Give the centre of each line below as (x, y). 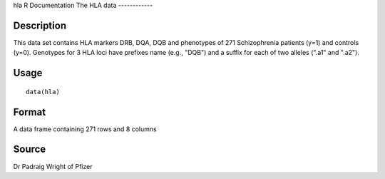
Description (40, 25)
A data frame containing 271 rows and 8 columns (85, 129)
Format (30, 112)
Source (30, 149)
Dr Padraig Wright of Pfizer (53, 166)
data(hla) (43, 92)
